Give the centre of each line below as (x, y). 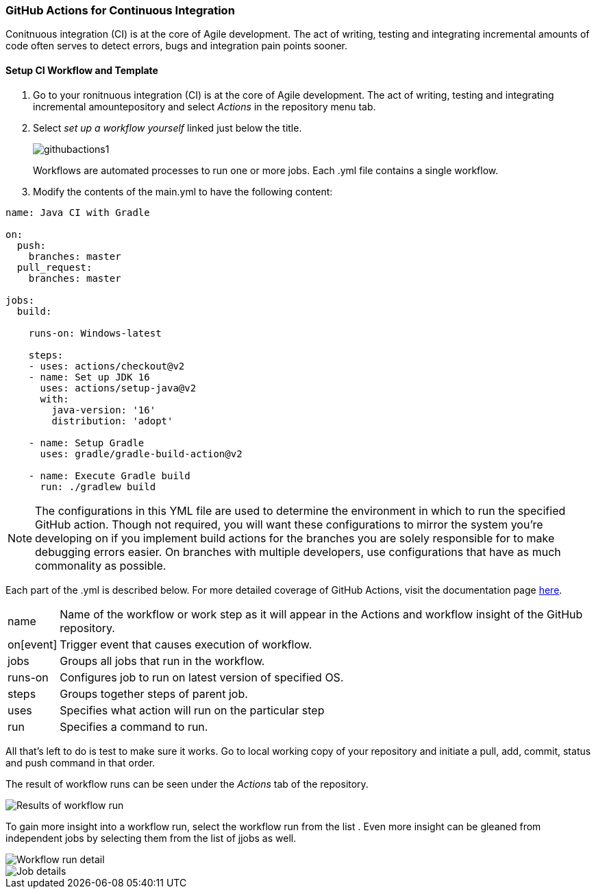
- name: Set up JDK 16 (89, 377)
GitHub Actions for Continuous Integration (120, 10)
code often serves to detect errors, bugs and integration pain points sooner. (177, 46)
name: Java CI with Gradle (78, 212)
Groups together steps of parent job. (154, 693)
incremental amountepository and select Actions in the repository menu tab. (204, 106)
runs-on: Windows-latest (95, 333)
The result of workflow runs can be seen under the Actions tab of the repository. (187, 784)
